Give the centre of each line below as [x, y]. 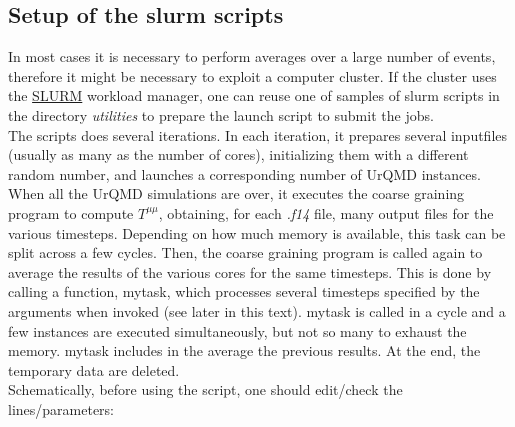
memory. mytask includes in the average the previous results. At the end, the [244, 350]
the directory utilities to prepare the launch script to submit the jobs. [221, 114]
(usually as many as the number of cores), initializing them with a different [238, 154]
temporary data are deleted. [94, 369]
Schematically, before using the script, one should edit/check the [205, 389]
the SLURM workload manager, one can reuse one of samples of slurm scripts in [254, 95]
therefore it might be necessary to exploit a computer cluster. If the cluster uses [252, 75]
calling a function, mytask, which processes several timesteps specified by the [244, 291]
